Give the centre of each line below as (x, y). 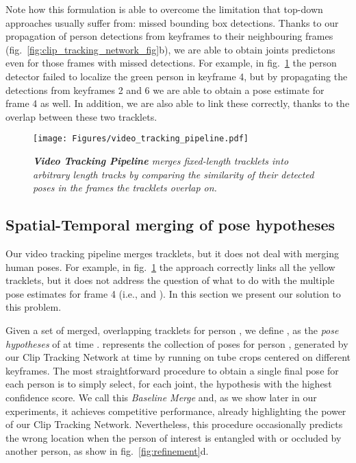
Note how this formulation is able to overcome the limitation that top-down (164, 9)
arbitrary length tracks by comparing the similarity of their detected (174, 174)
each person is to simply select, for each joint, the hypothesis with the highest (169, 384)
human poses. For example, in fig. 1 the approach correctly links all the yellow (170, 266)
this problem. (34, 307)
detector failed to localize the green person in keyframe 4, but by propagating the (177, 76)
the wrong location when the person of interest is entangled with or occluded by (174, 437)
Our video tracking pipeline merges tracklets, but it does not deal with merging (172, 253)
